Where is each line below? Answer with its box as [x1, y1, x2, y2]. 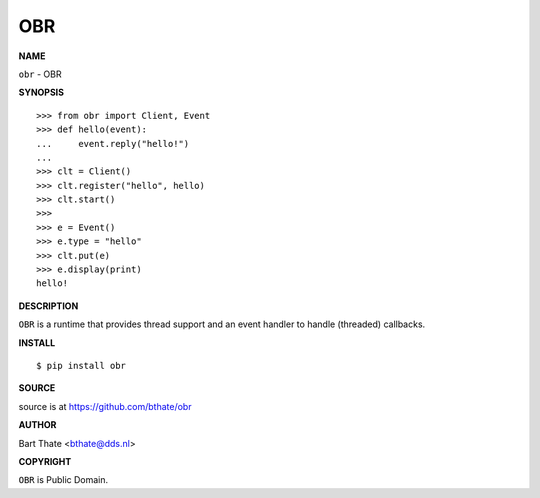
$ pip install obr [36, 360, 127, 371]
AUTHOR [18, 419, 57, 431]
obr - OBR [18, 68, 62, 80]
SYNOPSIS [18, 86, 65, 99]
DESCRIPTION [18, 300, 79, 312]
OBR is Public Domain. [18, 474, 109, 486]
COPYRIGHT [18, 455, 72, 467]
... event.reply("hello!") [36, 138, 190, 149]
